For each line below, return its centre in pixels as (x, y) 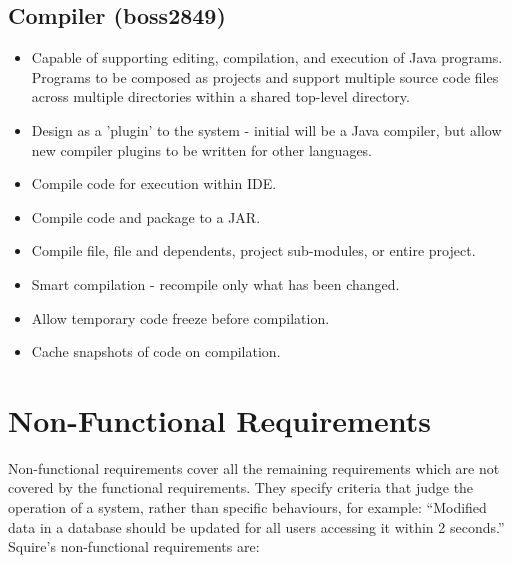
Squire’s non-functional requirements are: (134, 546)
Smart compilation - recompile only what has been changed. (215, 283)
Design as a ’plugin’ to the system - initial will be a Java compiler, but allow (266, 129)
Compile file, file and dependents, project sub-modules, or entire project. (253, 250)
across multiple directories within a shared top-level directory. (220, 96)
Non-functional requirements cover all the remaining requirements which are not (254, 467)
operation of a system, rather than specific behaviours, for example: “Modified (247, 507)
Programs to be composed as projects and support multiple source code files (265, 76)
